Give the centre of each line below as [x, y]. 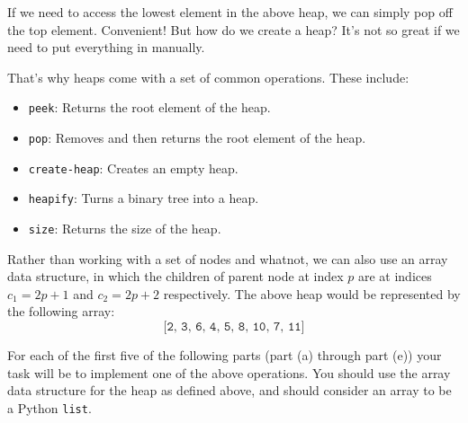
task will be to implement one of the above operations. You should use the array [229, 372]
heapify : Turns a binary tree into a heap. [144, 198]
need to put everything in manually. [106, 47]
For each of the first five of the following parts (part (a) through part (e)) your [225, 355]
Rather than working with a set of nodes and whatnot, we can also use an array [228, 258]
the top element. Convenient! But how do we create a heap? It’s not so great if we [234, 29]
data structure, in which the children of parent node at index [175, 276]
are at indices [395, 276]
